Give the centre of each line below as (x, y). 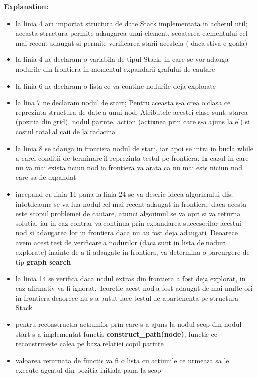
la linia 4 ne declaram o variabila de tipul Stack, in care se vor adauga (122, 59)
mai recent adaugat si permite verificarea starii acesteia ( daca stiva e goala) (131, 42)
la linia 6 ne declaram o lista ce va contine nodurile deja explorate (116, 85)
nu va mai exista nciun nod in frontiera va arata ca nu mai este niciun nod (129, 167)
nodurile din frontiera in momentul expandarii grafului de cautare (115, 69)
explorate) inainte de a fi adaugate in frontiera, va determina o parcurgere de (132, 252)
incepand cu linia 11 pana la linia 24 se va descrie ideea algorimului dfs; (124, 193)
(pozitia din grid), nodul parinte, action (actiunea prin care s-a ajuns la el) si (132, 122)
